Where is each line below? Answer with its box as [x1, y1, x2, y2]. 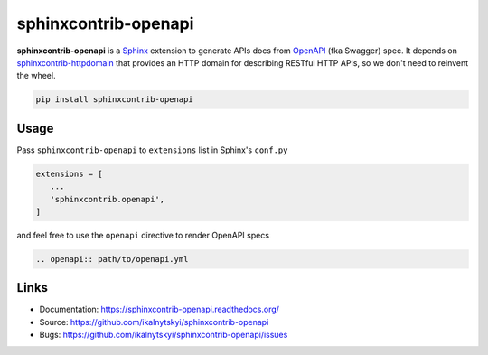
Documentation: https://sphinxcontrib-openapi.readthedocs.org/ [39, 304, 280, 315]
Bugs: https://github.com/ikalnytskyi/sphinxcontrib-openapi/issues [39, 330, 288, 341]
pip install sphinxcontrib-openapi [35, 95, 193, 105]
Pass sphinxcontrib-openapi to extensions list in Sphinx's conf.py [16, 145, 288, 155]
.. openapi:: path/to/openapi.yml [35, 254, 189, 264]
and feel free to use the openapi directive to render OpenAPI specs [16, 229, 270, 240]
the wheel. [16, 70, 56, 81]
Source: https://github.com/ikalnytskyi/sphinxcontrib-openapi [39, 316, 269, 327]
